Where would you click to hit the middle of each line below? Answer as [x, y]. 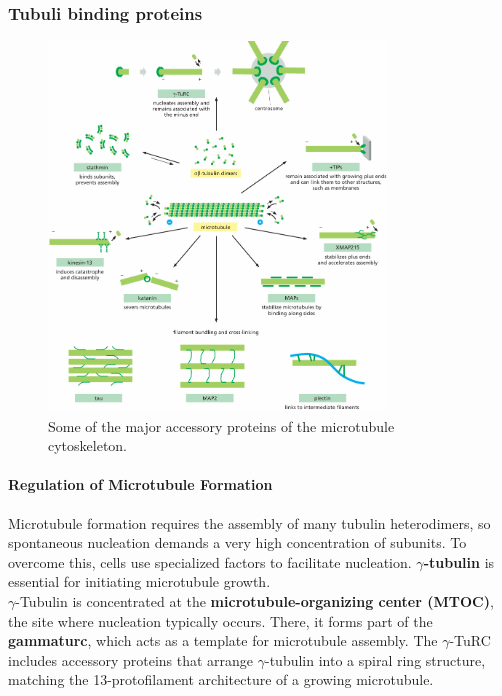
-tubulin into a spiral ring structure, [375, 659]
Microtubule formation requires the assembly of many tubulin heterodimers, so [249, 522]
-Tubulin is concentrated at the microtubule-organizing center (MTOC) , [254, 601]
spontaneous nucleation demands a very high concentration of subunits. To [237, 542]
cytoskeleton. [88, 445]
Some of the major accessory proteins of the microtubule [221, 425]
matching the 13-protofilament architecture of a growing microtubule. [221, 679]
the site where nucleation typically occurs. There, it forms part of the [220, 620]
